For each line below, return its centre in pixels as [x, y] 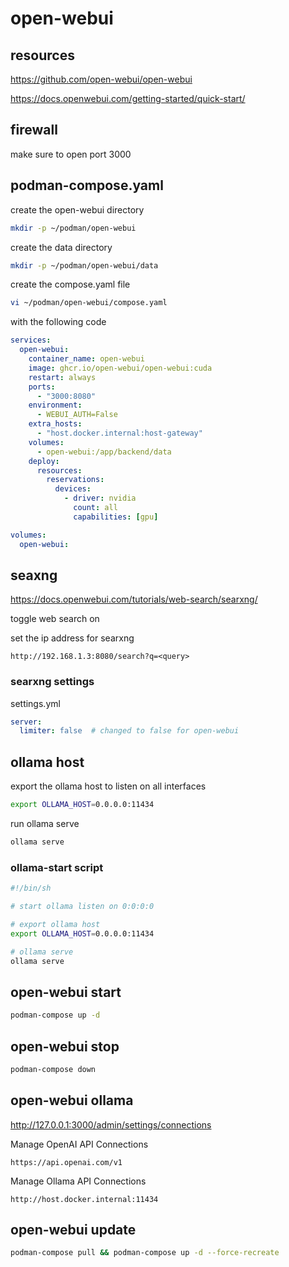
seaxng [34, 575]
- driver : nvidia [100, 498]
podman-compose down [53, 1069]
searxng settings [52, 682]
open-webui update [73, 1230]
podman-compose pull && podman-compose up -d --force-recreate [145, 1253]
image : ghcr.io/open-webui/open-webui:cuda [120, 368]
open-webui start [66, 992]
